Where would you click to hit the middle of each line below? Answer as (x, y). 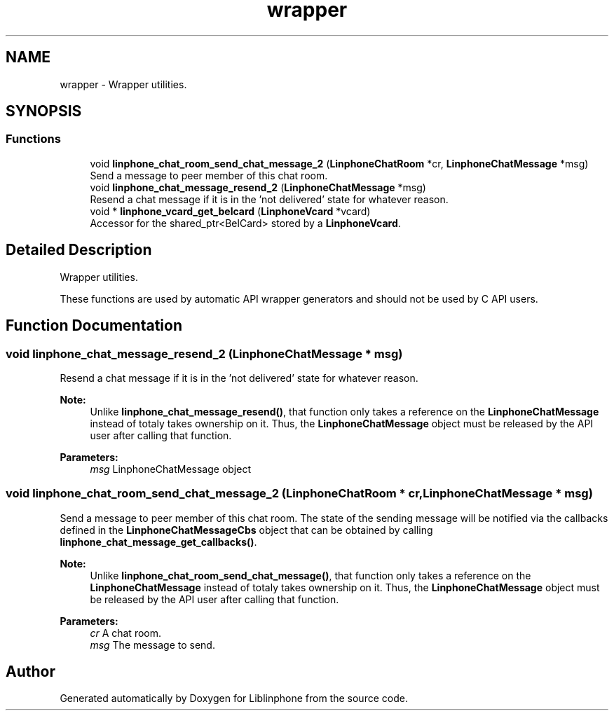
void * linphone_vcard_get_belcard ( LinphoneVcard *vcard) (230, 211)
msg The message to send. (152, 645)
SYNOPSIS (44, 111)
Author (30, 672)
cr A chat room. (126, 633)
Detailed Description (79, 250)
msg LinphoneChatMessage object (170, 469)
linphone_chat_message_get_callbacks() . (158, 542)
